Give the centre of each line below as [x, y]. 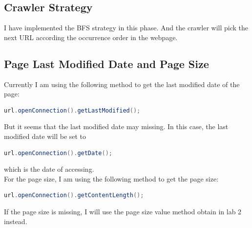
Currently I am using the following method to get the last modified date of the [122, 84]
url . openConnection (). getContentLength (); [74, 195]
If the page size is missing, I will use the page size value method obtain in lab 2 [123, 211]
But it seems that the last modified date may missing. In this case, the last [116, 126]
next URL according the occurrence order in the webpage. [91, 37]
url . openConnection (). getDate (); [58, 153]
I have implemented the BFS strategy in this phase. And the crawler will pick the [126, 28]
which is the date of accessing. [49, 169]
